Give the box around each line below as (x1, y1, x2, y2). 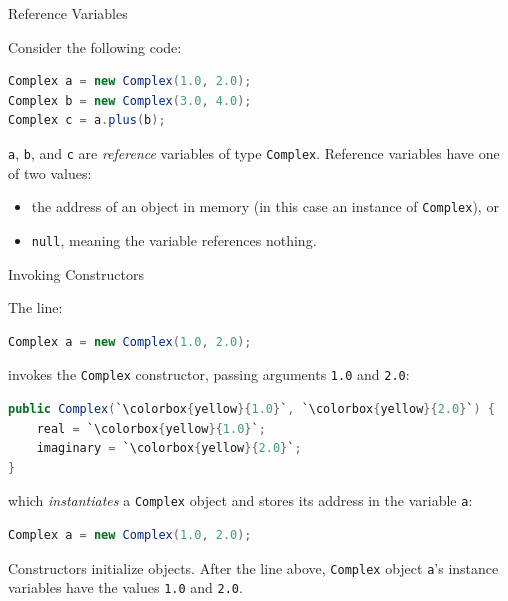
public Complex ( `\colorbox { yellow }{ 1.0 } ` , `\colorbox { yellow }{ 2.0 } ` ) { (8, 401, 496, 416)
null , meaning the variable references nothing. (31, 229, 317, 250)
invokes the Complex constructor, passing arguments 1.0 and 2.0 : (8, 364, 410, 385)
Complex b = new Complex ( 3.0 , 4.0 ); (8, 93, 252, 108)
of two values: (8, 162, 92, 183)
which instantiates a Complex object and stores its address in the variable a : (8, 490, 473, 511)
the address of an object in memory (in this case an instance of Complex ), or (31, 196, 499, 217)
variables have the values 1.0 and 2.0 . (8, 577, 243, 598)
